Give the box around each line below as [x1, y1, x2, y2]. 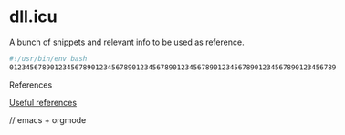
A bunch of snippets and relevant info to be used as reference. [9, 36, 245, 47]
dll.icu [9, 6, 57, 27]
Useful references [9, 97, 77, 108]
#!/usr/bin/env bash [9, 54, 88, 63]
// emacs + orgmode [9, 114, 87, 125]
